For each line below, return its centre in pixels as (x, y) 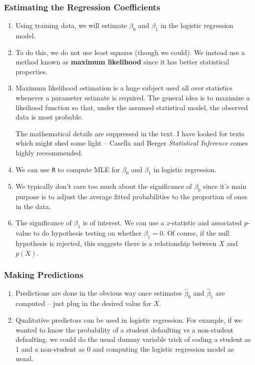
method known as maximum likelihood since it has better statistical (122, 62)
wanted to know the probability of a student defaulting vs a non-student (125, 329)
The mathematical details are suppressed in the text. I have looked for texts (130, 133)
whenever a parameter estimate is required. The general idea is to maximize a (133, 97)
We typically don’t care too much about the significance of (104, 186)
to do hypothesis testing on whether (87, 233)
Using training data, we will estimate (71, 25)
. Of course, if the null (196, 233)
